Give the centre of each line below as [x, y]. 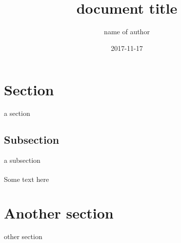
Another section [59, 213]
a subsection [22, 160]
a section [17, 113]
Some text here [27, 179]
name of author [127, 32]
